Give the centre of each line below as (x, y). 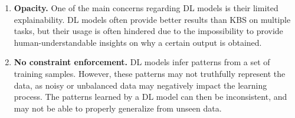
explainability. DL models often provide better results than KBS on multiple (152, 19)
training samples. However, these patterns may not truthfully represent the (150, 73)
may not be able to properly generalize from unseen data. (118, 108)
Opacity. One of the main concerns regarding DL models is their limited (146, 8)
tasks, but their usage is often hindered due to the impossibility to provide (148, 31)
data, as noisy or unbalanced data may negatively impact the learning (140, 85)
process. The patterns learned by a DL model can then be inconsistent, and (150, 97)
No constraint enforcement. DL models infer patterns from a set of (142, 62)
